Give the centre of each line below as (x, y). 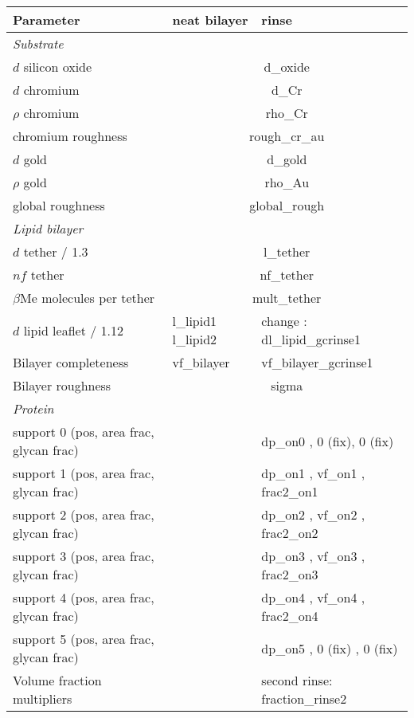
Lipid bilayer (48, 228)
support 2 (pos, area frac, (84, 514)
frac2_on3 (290, 574)
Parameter (47, 20)
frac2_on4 (290, 616)
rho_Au (287, 182)
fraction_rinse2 (304, 698)
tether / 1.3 (56, 251)
